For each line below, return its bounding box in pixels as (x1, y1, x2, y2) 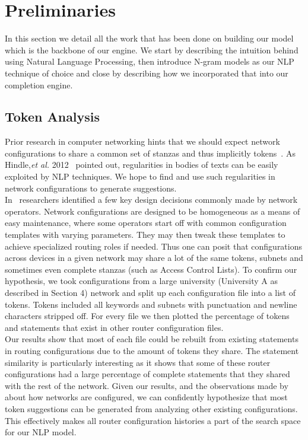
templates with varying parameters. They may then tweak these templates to (5, 228, 285, 241)
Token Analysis (5, 107, 100, 126)
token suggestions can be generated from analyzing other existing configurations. (5, 402, 298, 415)
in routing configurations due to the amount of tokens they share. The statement (5, 344, 299, 356)
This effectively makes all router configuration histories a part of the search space (5, 414, 301, 426)
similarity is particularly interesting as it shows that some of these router (5, 356, 271, 368)
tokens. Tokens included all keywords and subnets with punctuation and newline (5, 298, 297, 310)
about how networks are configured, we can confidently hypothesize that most (5, 391, 288, 403)
